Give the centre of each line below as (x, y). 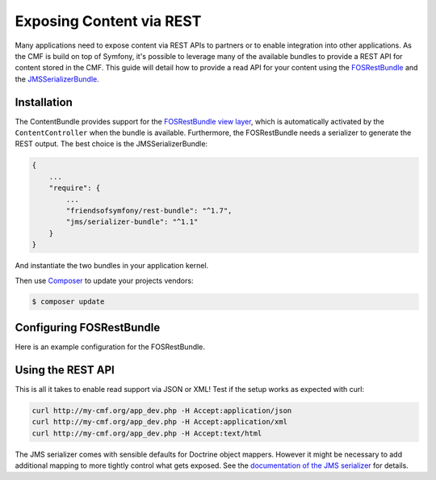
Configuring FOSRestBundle (88, 327)
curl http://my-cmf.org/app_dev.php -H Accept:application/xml (160, 422)
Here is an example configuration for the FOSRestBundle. (110, 347)
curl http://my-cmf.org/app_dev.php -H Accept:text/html (147, 433)
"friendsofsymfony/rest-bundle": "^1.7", (149, 211)
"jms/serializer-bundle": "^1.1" (132, 222)
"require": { (75, 188)
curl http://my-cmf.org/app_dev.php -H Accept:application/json (162, 411)
